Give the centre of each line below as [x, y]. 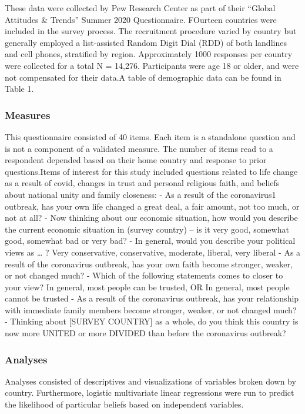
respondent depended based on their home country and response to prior [136, 160]
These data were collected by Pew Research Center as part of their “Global [140, 8]
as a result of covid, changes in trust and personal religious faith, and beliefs [142, 183]
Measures [28, 115]
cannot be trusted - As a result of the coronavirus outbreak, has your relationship [152, 298]
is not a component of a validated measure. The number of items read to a [139, 148]
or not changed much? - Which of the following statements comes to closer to [144, 275]
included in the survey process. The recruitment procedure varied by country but [151, 31]
